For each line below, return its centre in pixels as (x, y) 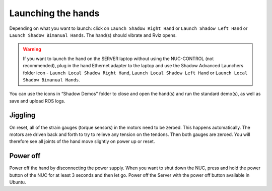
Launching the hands (54, 13)
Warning (32, 49)
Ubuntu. (18, 182)
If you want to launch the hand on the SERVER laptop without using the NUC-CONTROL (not (118, 59)
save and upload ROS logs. (37, 101)
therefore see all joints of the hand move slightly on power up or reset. (82, 141)
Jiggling (22, 115)
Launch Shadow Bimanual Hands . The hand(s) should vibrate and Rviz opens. (93, 35)
